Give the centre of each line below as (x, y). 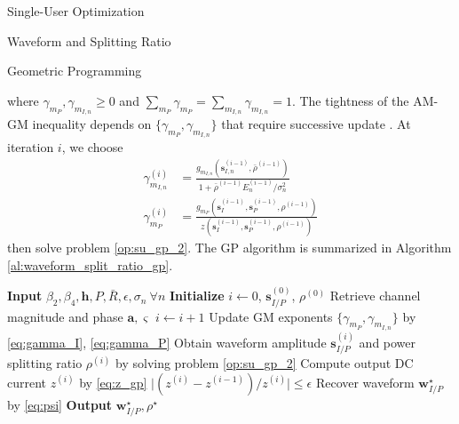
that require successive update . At (316, 123)
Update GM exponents (271, 316)
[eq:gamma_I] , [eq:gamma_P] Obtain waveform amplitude (167, 342)
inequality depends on (92, 123)
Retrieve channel (375, 296)
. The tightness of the (350, 100)
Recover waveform (365, 382)
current (27, 382)
